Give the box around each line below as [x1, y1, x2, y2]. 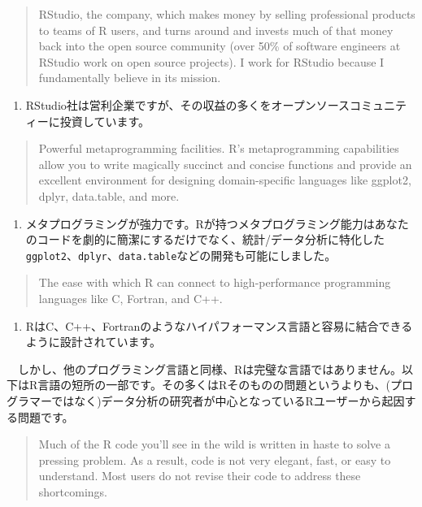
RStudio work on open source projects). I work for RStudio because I [38, 53, 385, 70]
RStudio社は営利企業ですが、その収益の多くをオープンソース [25, 96, 350, 113]
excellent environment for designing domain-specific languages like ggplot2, [38, 171, 411, 188]
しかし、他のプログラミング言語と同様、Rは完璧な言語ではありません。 [17, 360, 402, 377]
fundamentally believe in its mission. [38, 69, 221, 86]
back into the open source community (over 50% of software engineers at [38, 37, 401, 54]
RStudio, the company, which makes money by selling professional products [38, 6, 415, 22]
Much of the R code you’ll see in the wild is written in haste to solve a [38, 435, 390, 453]
